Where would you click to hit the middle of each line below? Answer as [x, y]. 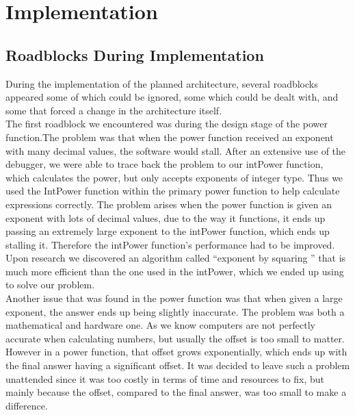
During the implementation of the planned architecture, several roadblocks [162, 83]
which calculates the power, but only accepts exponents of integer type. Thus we [174, 177]
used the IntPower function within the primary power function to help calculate [173, 191]
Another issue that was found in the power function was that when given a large [174, 298]
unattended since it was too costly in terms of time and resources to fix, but [165, 378]
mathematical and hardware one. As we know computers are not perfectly [160, 325]
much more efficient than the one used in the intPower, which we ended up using [175, 271]
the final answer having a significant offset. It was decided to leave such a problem [178, 365]
